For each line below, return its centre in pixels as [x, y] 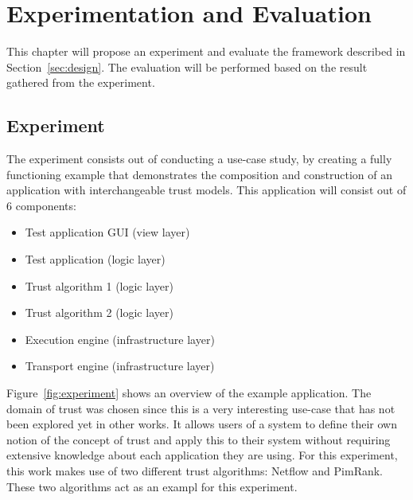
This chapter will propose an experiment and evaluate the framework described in [206, 51]
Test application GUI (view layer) [107, 232]
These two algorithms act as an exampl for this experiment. [152, 486]
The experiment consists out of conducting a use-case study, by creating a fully [199, 159]
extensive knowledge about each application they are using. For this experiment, [202, 455]
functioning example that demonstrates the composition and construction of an [199, 174]
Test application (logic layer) [95, 259]
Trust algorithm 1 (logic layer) [99, 285]
